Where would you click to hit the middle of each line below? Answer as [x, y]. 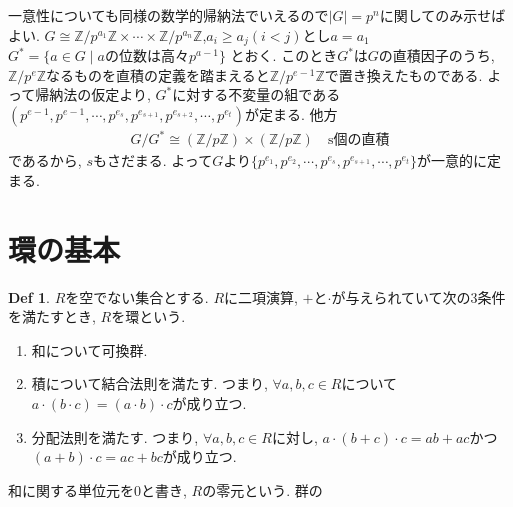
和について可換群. [89, 349]
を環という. [148, 316]
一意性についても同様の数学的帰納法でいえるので [168, 15]
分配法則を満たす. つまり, [115, 436]
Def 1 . [29, 296]
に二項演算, [261, 296]
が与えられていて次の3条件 [418, 296]
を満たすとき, [52, 316]
